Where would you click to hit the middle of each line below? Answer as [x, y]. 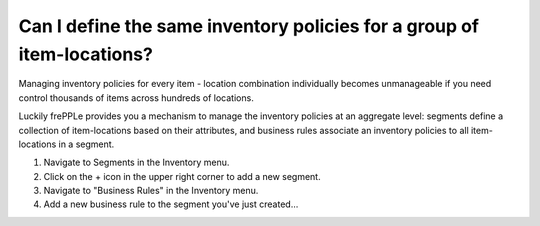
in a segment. [86, 144]
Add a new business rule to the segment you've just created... [171, 204]
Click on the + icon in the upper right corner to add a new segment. [182, 176]
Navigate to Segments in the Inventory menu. [136, 162]
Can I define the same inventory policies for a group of [249, 26]
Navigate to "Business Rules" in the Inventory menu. [151, 191]
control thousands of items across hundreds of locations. [136, 97]
